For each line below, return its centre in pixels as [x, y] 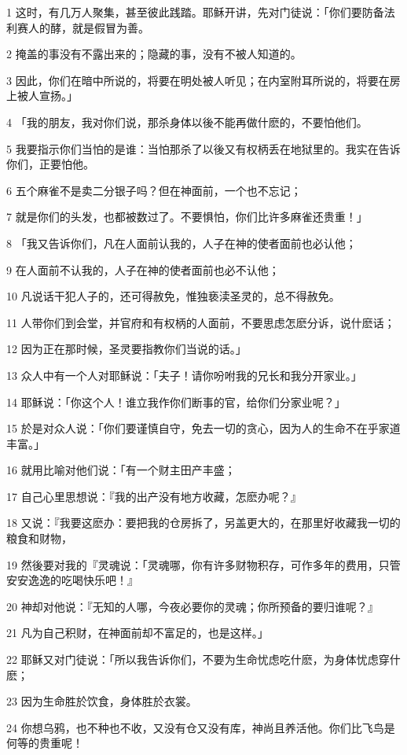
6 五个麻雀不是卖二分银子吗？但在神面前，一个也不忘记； [154, 190]
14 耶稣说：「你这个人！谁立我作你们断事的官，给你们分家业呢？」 [176, 401]
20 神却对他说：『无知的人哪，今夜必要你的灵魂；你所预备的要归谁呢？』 [192, 606]
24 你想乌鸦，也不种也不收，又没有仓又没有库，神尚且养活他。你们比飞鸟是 [201, 727]
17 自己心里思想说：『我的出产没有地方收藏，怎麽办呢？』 [154, 496]
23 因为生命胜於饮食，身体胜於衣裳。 [102, 701]
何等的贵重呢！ [45, 743]
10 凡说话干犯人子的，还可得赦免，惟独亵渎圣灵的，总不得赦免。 [173, 296]
